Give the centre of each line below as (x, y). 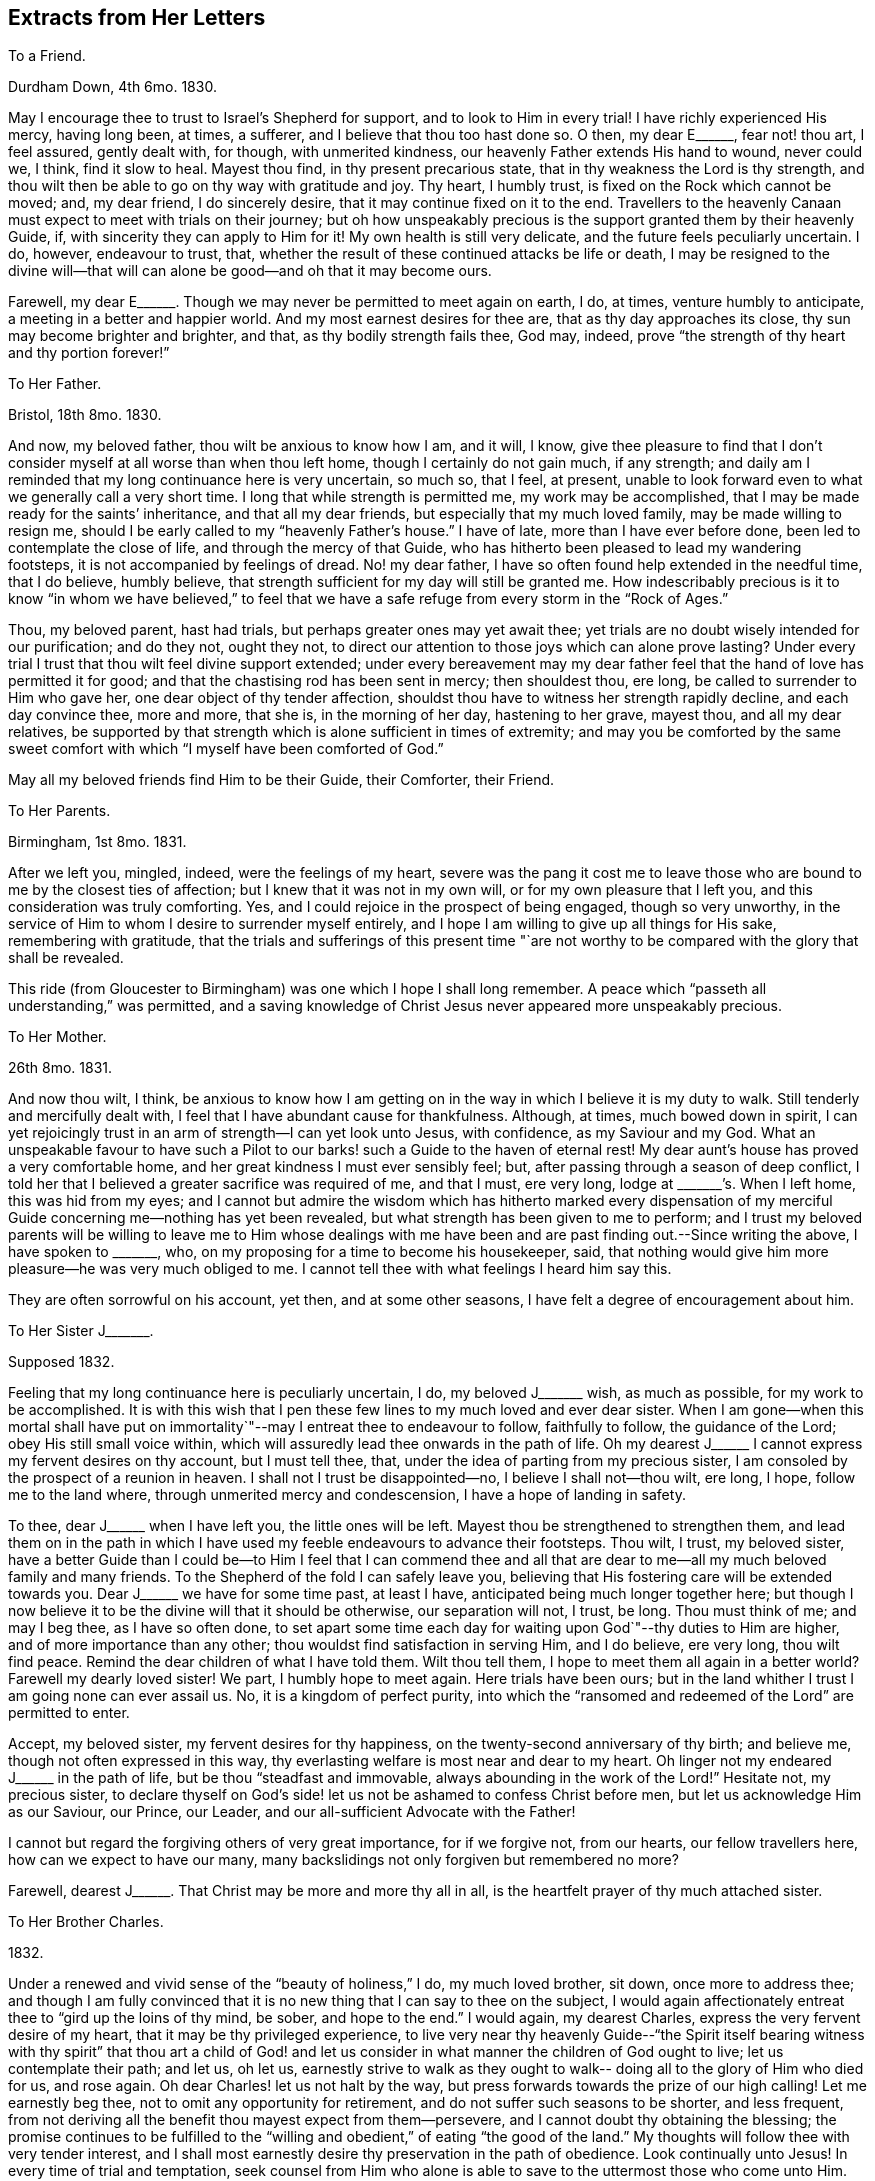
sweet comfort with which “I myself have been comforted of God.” (226, 749)
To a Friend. (47, 56)
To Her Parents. (59, 811)
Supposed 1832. (61, 1362)
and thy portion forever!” (89, 353)
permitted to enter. (69, 1713)
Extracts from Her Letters (137, 17)
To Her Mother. (57, 1037)
